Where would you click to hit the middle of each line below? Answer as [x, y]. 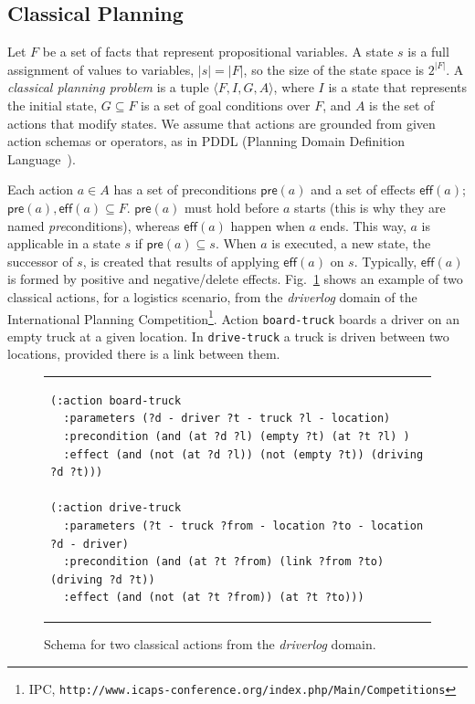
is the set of [402, 105]
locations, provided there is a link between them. [144, 354]
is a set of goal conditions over [226, 105]
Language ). [42, 158]
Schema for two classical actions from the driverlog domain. [210, 644]
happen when [268, 225]
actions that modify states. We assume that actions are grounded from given [222, 123]
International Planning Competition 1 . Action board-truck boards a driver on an [233, 317]
